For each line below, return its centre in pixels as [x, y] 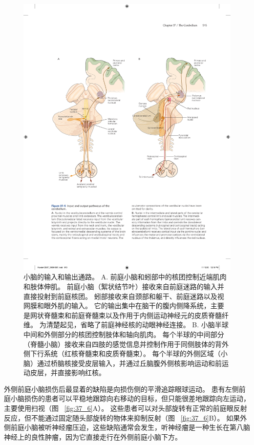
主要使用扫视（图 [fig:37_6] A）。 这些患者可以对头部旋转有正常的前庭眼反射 [126, 408]
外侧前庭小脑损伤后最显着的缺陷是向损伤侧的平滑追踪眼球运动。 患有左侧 [121, 389]
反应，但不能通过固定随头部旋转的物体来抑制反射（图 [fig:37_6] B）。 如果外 [126, 417]
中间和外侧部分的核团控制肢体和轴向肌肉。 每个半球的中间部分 [124, 334]
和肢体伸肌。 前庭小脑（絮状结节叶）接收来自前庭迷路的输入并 [124, 286]
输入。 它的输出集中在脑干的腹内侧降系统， [141, 306]
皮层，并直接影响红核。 [68, 372]
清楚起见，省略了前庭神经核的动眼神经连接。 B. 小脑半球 [137, 325]
